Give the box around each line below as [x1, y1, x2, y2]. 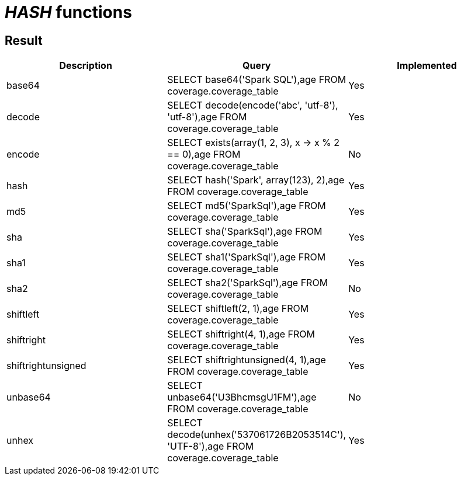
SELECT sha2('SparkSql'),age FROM [167, 277, 328, 289]
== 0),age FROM [167, 148, 241, 161]
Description [59, 60, 112, 72]
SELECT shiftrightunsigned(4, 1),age [167, 354, 326, 366]
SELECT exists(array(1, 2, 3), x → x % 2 [167, 137, 340, 149]
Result [5, 33, 43, 48]
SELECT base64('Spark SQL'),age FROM [167, 74, 346, 86]
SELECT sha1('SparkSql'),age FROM [167, 251, 326, 263]
